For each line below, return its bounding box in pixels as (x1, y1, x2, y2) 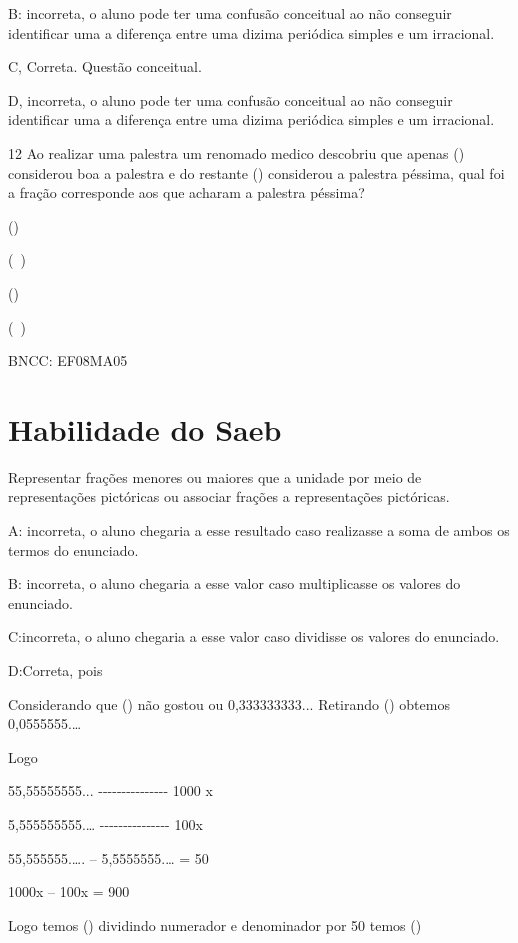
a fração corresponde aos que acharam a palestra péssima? (8, 182, 365, 203)
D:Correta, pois (8, 660, 103, 680)
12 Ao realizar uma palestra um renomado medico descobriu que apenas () (8, 142, 465, 163)
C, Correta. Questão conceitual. (8, 56, 202, 77)
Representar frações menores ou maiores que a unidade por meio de (8, 466, 422, 487)
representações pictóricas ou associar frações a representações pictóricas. (8, 486, 450, 507)
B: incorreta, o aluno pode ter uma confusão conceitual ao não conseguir (8, 3, 452, 23)
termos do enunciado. (8, 539, 139, 560)
